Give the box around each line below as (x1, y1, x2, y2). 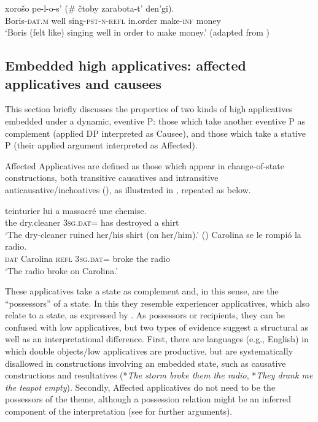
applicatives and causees (5, 74, 161, 93)
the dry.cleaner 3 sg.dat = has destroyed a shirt (5, 216, 179, 229)
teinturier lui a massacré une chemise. (5, 204, 147, 217)
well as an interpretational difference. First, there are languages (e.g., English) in (5, 332, 309, 345)
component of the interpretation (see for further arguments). (5, 405, 233, 418)
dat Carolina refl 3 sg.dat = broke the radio (5, 251, 170, 264)
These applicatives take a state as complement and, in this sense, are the (5, 285, 279, 297)
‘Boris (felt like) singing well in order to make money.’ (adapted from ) (5, 26, 270, 39)
